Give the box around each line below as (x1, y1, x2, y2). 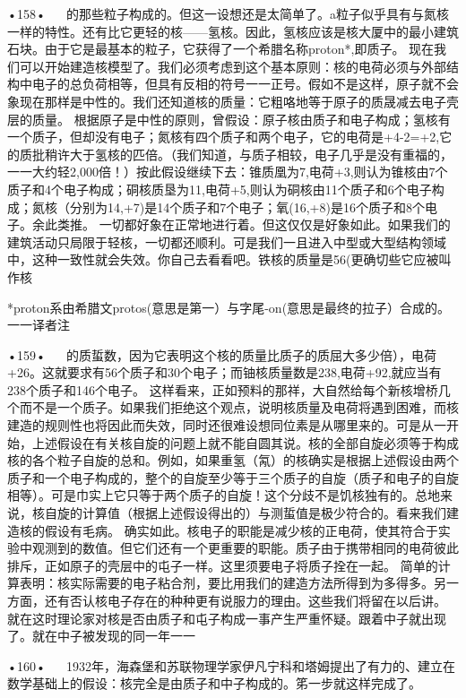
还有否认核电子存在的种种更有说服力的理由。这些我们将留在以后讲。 (44, 591, 446, 609)
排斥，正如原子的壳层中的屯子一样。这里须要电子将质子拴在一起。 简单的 (7, 556, 438, 574)
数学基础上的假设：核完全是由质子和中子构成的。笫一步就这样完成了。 (7, 674, 421, 693)
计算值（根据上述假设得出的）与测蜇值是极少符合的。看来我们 (82, 504, 446, 522)
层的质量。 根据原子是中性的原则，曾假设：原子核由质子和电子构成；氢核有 (7, 109, 451, 128)
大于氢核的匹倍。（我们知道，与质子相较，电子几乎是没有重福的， (69, 144, 453, 163)
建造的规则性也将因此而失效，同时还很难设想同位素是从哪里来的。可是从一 (7, 416, 446, 435)
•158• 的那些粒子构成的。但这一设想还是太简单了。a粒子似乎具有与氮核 (7, 4, 450, 22)
